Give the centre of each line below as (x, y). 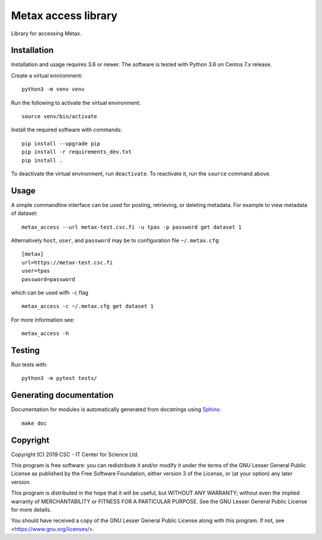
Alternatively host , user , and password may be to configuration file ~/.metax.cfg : (116, 240)
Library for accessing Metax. (46, 33)
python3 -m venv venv (53, 89)
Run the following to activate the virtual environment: (76, 103)
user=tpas (36, 271)
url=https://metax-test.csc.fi (67, 262)
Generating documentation (62, 395)
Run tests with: (29, 365)
